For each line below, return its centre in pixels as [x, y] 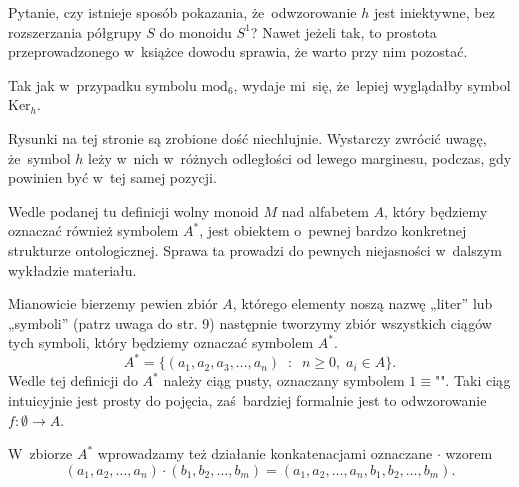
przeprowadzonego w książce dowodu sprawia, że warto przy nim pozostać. [238, 51]
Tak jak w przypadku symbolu [102, 84]
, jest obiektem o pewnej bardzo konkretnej [333, 230]
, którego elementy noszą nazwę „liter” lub [362, 303]
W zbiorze [40, 453]
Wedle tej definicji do [73, 380]
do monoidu [195, 31]
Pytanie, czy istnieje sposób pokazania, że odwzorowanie [182, 12]
